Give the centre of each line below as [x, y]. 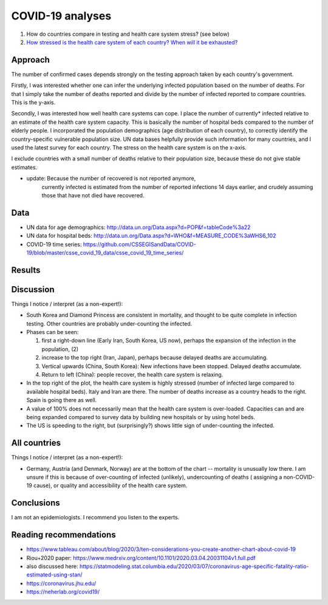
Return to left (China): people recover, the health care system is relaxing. [132, 375]
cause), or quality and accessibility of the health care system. [111, 485]
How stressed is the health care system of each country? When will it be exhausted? [132, 42]
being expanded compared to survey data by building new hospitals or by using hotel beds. [141, 417]
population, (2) [60, 349]
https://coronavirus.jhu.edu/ [61, 583]
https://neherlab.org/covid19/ [63, 592]
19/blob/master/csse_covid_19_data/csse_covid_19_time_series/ [105, 253]
